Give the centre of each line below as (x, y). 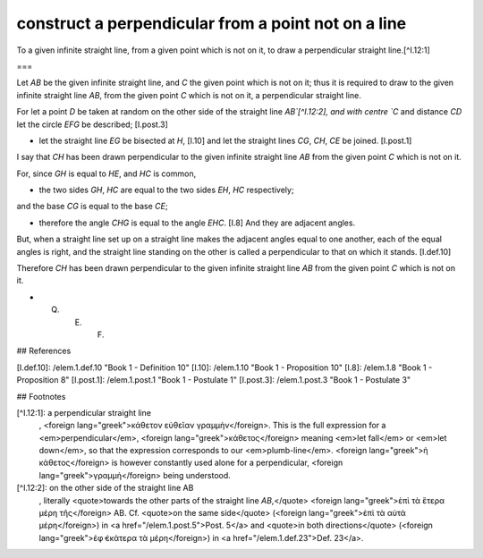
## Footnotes (41, 396)
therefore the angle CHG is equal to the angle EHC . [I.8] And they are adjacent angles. (197, 223)
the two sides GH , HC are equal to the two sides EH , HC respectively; (166, 190)
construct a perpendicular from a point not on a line (212, 23)
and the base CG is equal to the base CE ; (92, 207)
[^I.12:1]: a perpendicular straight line (84, 412)
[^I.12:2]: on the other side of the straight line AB (105, 488)
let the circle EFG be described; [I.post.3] (93, 124)
